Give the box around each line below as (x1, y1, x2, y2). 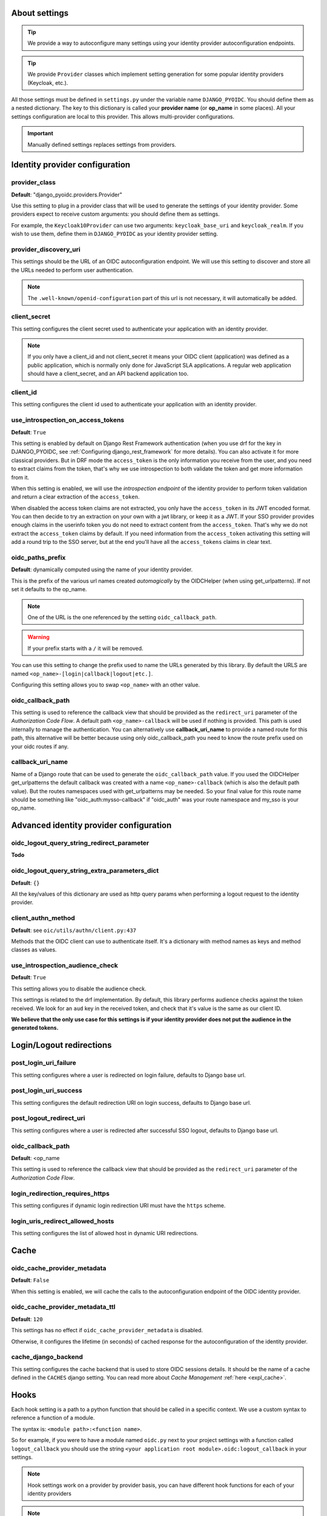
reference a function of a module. (11, 1414, 95, 1421)
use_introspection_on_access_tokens (11, 416, 125, 424)
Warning (27, 634, 50, 641)
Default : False (11, 1276, 50, 1284)
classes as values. (11, 946, 57, 953)
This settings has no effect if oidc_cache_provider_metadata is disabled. (11, 1327, 203, 1334)
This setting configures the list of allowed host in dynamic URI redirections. (11, 1230, 199, 1237)
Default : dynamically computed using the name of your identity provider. (11, 566, 193, 573)
